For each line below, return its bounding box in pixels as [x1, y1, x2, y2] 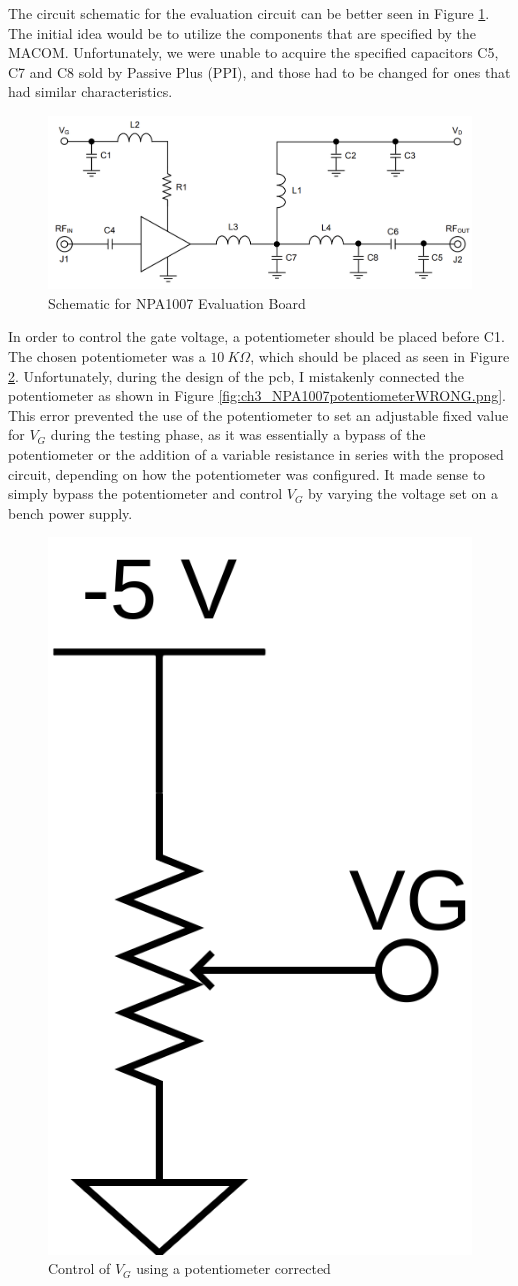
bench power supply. [8, 502, 133, 523]
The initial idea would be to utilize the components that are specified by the [8, 22, 477, 43]
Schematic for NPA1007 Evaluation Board [48, 292, 306, 313]
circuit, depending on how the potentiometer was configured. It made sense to [8, 463, 486, 484]
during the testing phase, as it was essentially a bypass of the [50, 424, 426, 445]
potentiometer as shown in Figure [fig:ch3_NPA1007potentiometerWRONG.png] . [8, 385, 507, 406]
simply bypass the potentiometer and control [8, 483, 283, 504]
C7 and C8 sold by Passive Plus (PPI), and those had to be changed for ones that [8, 61, 511, 82]
